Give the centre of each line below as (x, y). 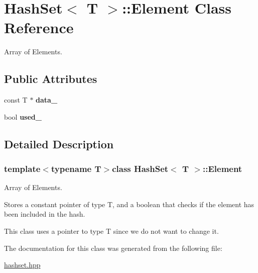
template (22, 168)
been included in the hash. (45, 214)
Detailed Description (59, 144)
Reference (39, 27)
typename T (76, 168)
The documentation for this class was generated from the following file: (113, 248)
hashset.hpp (22, 265)
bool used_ (23, 116)
